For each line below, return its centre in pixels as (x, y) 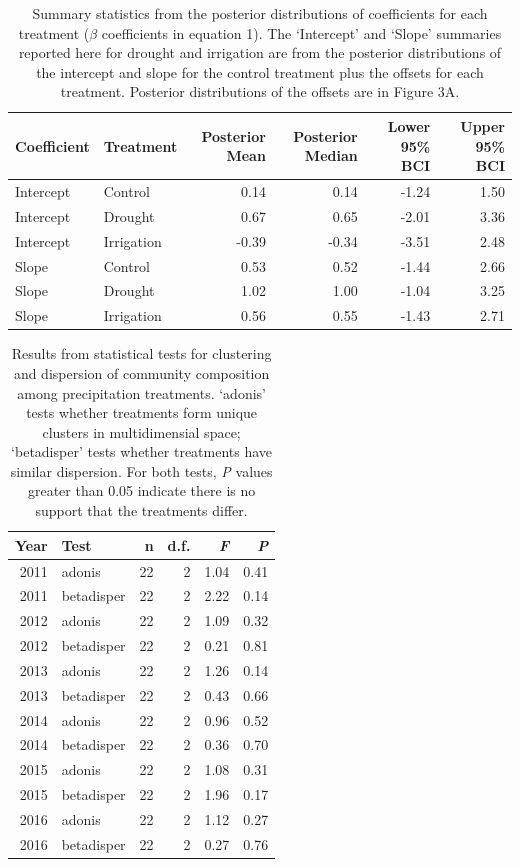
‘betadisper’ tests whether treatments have (142, 451)
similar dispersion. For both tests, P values (141, 470)
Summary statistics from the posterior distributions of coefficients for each (260, 13)
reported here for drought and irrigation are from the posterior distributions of (260, 52)
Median (331, 155)
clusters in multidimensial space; (141, 431)
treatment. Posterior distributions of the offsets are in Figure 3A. (260, 91)
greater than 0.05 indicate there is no (141, 490)
